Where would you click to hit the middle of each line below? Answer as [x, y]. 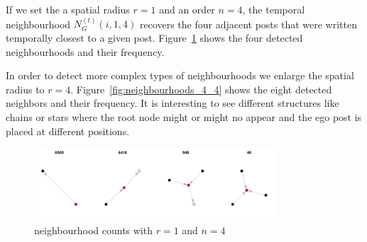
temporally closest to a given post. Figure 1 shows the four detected [154, 38]
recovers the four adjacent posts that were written [248, 24]
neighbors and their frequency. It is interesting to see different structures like [172, 103]
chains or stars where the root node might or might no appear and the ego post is [184, 116]
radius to [25, 89]
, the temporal [274, 9]
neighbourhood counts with [93, 230]
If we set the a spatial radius [68, 9]
